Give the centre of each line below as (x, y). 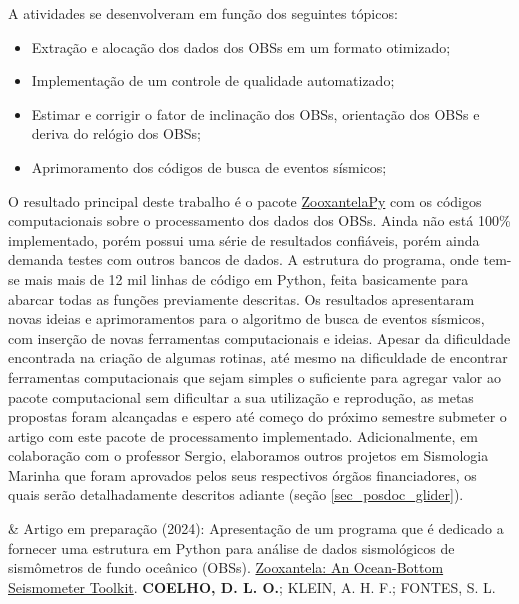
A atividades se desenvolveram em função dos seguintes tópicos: (203, 13)
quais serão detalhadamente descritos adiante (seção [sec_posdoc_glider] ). (236, 494)
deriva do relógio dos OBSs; (116, 133)
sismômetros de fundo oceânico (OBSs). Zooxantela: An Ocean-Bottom (226, 567)
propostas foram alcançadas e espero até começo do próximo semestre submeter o (257, 416)
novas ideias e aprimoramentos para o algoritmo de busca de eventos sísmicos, (246, 318)
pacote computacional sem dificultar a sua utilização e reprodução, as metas (241, 396)
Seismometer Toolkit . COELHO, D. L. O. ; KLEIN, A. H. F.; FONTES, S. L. (252, 586)
